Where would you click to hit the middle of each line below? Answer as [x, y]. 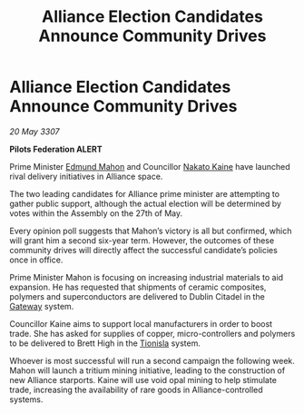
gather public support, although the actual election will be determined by [145, 203]
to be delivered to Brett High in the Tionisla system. [105, 343]
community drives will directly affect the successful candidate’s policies [144, 250]
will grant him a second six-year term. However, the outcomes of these [142, 240]
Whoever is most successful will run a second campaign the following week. [152, 360]
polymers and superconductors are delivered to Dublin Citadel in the [137, 296]
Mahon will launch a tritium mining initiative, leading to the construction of [147, 370]
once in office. [36, 260]
